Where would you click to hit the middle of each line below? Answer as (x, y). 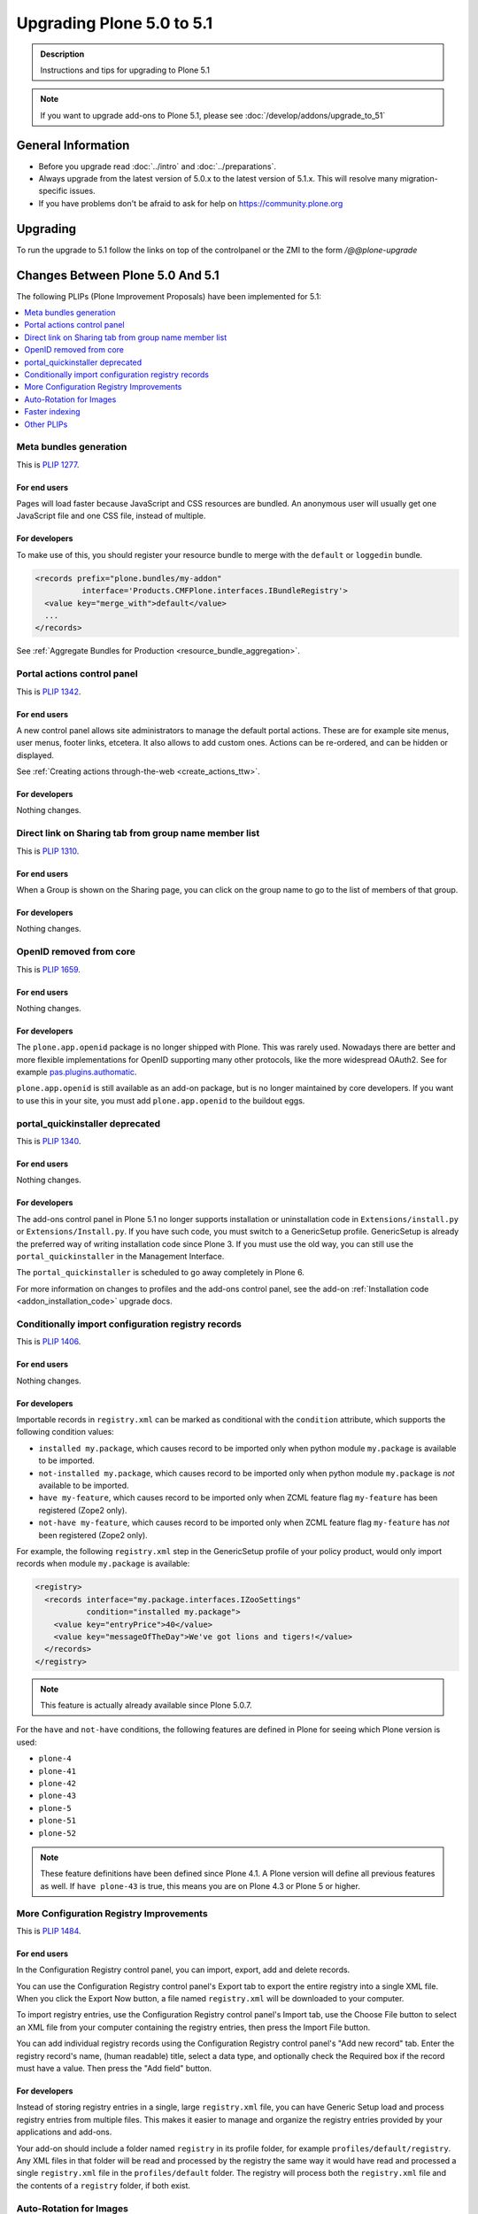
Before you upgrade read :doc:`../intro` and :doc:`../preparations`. (157, 166)
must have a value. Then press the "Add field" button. (114, 2068)
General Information (73, 145)
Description (62, 54)
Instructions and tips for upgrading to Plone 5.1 (125, 70)
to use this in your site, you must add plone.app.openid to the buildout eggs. (161, 1100)
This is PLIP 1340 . (49, 1141)
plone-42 (58, 1783)
